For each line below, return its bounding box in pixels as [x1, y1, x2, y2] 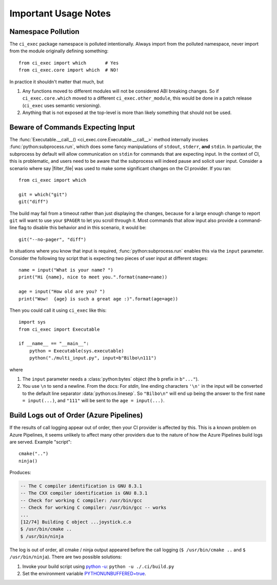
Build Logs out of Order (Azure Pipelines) [9, 411, 143, 420]
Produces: [9, 469, 31, 476]
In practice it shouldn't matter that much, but [9, 79, 104, 85]
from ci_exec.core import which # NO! [18, 67, 119, 73]
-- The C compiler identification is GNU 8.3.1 [20, 483, 142, 489]
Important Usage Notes [9, 8, 111, 19]
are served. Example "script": [9, 439, 72, 445]
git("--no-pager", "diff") [18, 236, 87, 242]
